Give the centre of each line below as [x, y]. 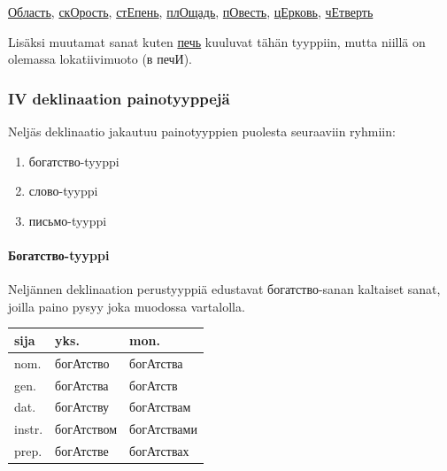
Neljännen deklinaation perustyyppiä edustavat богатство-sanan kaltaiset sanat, [224, 289]
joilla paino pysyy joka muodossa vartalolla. [127, 306]
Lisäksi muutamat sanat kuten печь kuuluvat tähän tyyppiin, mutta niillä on [217, 41]
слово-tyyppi [63, 191]
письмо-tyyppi [68, 220]
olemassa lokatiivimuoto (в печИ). [100, 59]
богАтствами [163, 429]
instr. [29, 429]
